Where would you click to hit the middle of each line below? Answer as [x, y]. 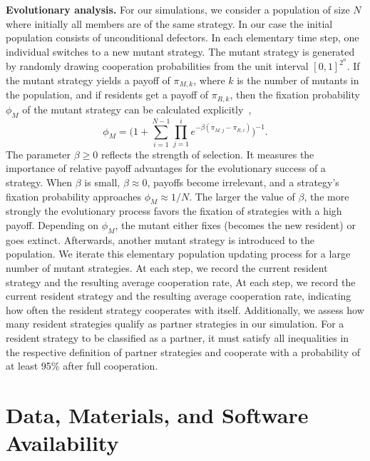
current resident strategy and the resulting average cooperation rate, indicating [179, 296]
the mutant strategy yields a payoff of [88, 80]
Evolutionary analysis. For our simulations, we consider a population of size [178, 9]
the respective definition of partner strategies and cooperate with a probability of [183, 351]
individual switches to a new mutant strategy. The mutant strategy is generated [180, 51]
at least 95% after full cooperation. [82, 366]
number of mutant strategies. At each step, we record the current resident [167, 268]
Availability [62, 443]
